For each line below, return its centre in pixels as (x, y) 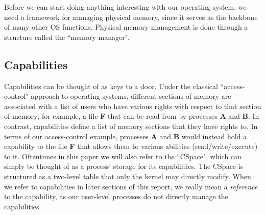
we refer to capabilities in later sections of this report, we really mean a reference (131, 186)
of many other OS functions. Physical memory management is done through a (126, 27)
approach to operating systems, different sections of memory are (131, 96)
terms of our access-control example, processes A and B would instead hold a (125, 136)
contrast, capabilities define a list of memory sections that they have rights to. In (131, 126)
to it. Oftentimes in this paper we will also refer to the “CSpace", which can (123, 156)
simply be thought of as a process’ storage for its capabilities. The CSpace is (124, 166)
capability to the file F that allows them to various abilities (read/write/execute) (131, 146)
